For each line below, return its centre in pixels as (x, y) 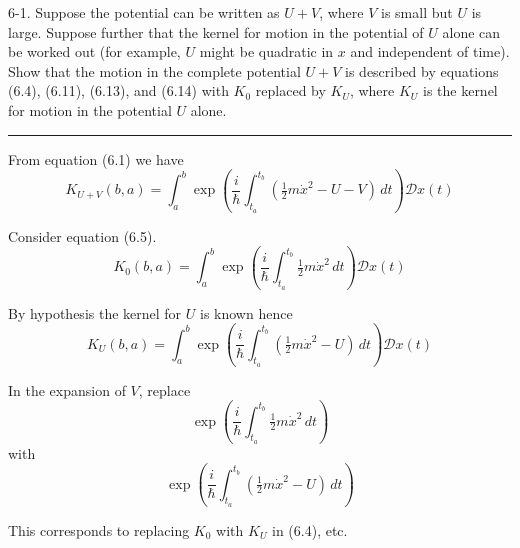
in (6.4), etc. (310, 529)
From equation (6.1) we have (96, 158)
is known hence (246, 312)
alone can (471, 31)
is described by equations (422, 70)
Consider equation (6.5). (82, 235)
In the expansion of (67, 389)
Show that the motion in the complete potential (154, 70)
